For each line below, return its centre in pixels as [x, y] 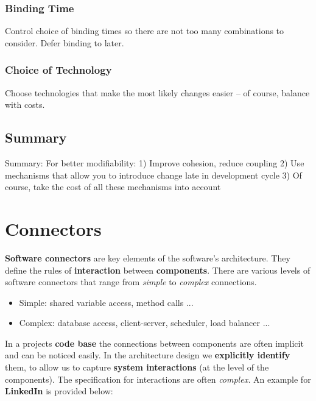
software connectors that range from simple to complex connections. [131, 282]
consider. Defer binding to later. [65, 42]
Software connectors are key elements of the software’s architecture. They [148, 257]
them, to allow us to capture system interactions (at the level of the [137, 367]
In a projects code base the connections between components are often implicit [154, 343]
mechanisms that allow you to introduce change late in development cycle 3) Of [153, 175]
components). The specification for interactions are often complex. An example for [158, 379]
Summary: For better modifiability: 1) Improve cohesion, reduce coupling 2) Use [155, 163]
